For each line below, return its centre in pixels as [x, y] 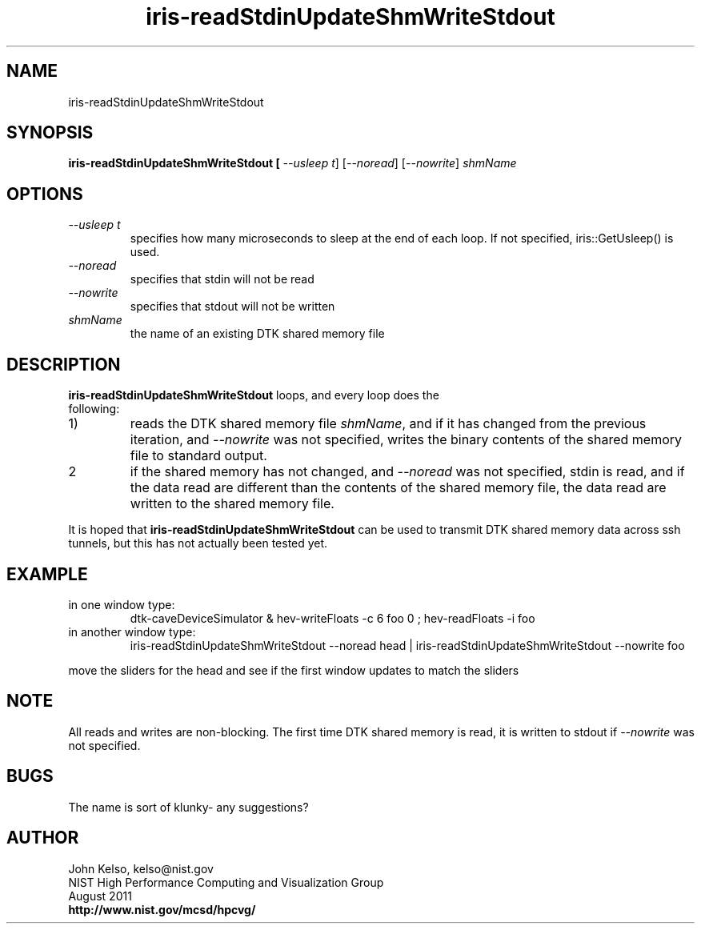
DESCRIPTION [64, 364]
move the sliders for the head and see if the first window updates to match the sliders [294, 670]
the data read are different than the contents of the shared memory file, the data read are [398, 488]
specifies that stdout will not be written [232, 307]
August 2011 [100, 896]
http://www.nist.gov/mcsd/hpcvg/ [162, 909]
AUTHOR [43, 838]
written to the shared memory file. [232, 504]
